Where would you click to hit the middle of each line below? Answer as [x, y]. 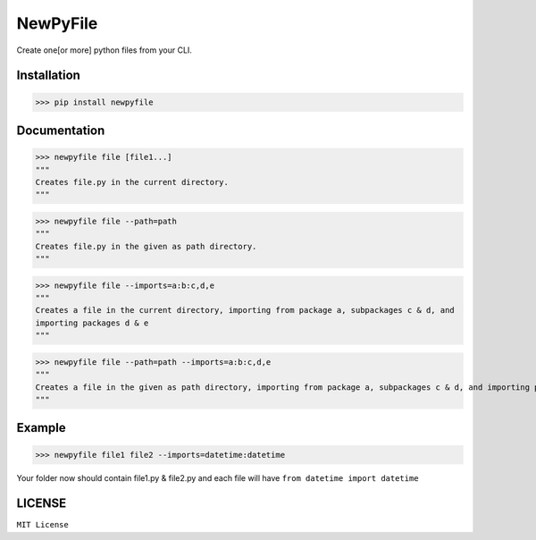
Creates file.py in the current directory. [132, 182]
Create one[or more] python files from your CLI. [104, 50]
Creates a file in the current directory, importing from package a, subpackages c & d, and [245, 310]
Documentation [61, 130]
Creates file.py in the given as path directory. [146, 246]
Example [41, 428]
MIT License [42, 525]
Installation [48, 76]
